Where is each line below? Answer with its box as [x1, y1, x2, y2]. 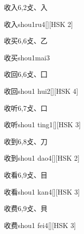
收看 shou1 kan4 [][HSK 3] [4, 186, 80, 197]
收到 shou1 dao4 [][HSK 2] [4, 153, 80, 163]
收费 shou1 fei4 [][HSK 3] [4, 220, 76, 230]
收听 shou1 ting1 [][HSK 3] [4, 119, 81, 130]
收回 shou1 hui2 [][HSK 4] [4, 85, 79, 96]
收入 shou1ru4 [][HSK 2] [4, 18, 73, 29]
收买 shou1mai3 [4, 52, 50, 62]
